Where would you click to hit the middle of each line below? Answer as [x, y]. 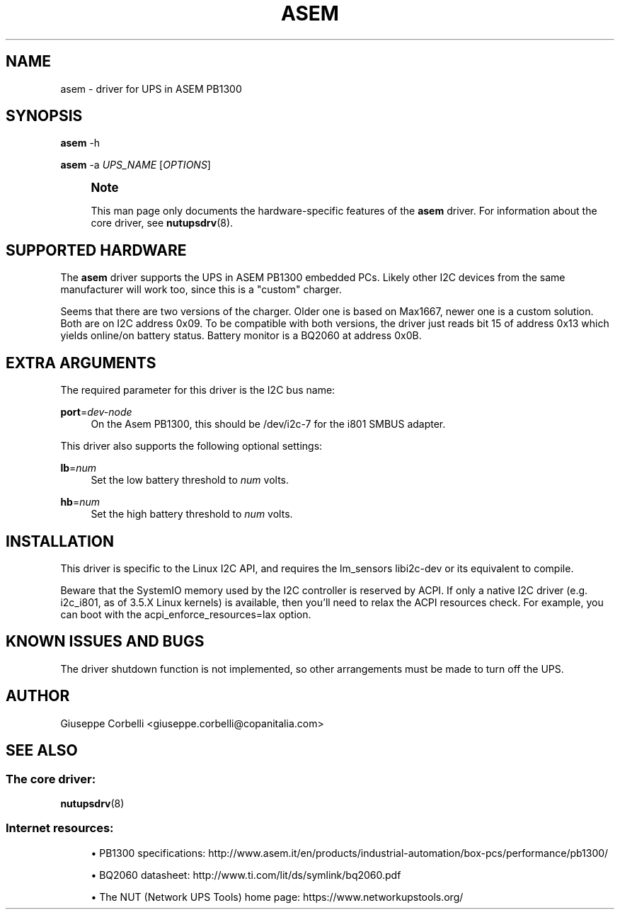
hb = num [80, 502]
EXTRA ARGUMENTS [81, 363]
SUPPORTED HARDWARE [96, 250]
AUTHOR [38, 696]
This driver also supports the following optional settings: [191, 446]
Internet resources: [60, 828]
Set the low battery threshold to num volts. [190, 480]
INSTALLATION [60, 541]
